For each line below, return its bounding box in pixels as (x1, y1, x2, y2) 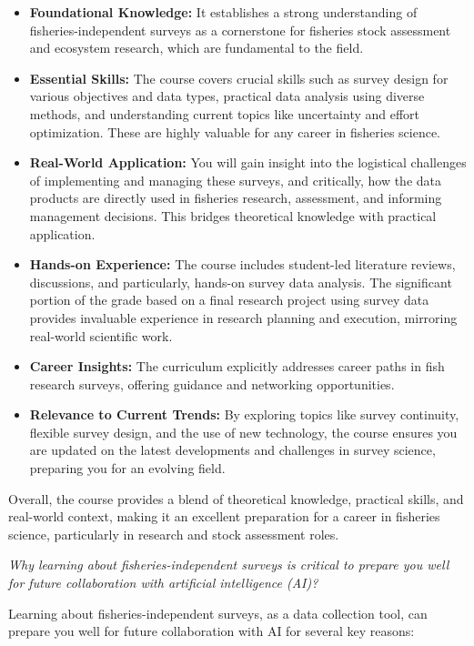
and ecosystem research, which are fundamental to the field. (29, 38, 364, 57)
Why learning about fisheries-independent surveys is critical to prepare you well (8, 555, 449, 574)
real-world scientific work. (29, 326, 173, 345)
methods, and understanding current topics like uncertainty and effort (29, 104, 420, 123)
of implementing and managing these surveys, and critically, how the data (29, 170, 442, 189)
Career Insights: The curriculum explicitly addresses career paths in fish (29, 357, 445, 376)
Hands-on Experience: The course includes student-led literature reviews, (29, 255, 456, 274)
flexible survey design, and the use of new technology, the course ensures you (29, 422, 458, 441)
